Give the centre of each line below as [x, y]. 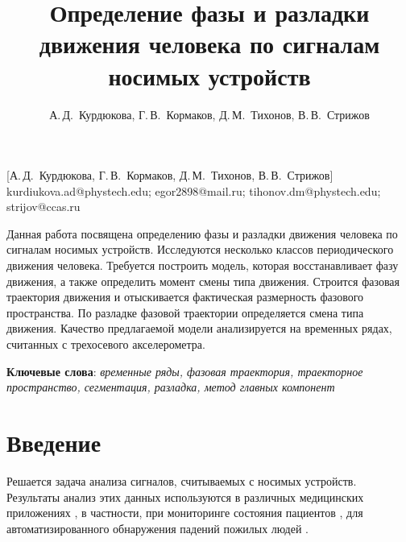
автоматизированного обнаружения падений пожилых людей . [157, 528]
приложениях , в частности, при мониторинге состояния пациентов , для [185, 513]
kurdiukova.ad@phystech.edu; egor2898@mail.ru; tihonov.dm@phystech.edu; [194, 190]
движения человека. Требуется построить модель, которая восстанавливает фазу [203, 265]
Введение [54, 442]
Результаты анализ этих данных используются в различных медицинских [185, 496]
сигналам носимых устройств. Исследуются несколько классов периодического [200, 249]
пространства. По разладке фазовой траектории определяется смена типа [185, 312]
